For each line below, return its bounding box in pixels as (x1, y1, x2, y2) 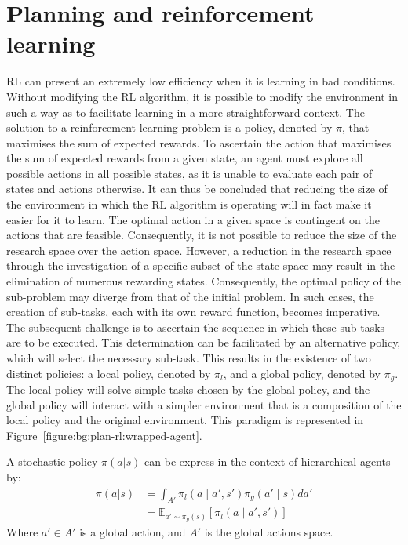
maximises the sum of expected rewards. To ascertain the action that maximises (6, 134, 392, 151)
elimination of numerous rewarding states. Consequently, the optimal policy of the (6, 273, 401, 289)
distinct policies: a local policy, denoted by (6, 365, 211, 381)
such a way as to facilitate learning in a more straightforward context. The (6, 104, 365, 120)
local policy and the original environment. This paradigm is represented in (6, 412, 364, 428)
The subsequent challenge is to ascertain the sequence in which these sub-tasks (6, 318, 385, 335)
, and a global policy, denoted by (223, 365, 381, 381)
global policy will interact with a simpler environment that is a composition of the (6, 396, 402, 412)
